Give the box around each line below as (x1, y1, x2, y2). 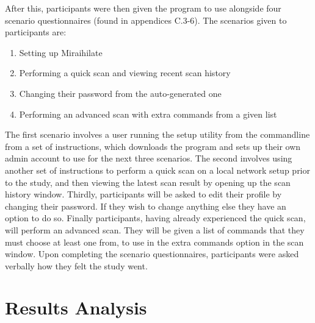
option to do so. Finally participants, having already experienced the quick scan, (5, 211, 306, 224)
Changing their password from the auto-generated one (19, 87, 222, 99)
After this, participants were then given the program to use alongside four (5, 2, 281, 14)
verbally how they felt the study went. (5, 259, 148, 272)
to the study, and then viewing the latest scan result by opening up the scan (5, 176, 291, 188)
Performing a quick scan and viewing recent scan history (19, 66, 231, 79)
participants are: (5, 26, 67, 38)
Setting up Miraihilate (19, 46, 103, 59)
